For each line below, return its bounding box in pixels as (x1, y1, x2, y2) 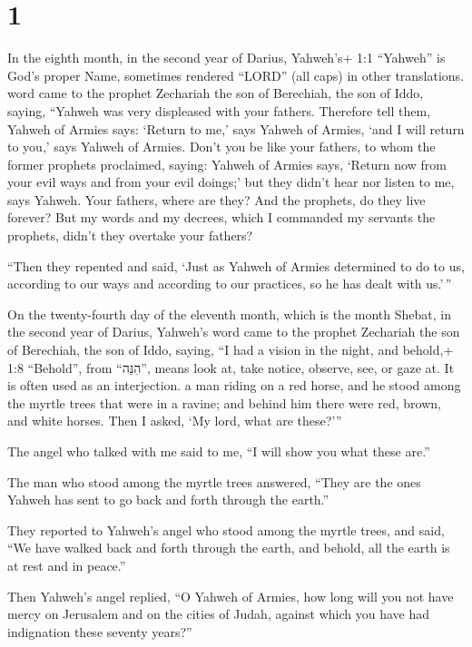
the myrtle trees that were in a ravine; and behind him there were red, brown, (7, 393, 441, 412)
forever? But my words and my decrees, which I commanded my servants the (7, 208, 436, 227)
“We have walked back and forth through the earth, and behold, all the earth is (7, 538, 450, 557)
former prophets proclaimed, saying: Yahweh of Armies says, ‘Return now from (7, 154, 447, 173)
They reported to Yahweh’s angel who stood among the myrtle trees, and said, (7, 520, 445, 539)
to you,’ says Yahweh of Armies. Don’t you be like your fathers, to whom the (7, 137, 436, 156)
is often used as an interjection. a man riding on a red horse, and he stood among (7, 376, 461, 395)
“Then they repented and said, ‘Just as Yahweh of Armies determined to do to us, (7, 256, 465, 275)
